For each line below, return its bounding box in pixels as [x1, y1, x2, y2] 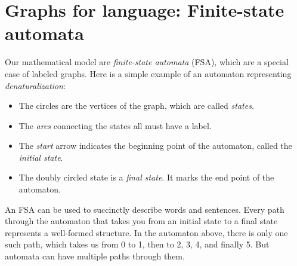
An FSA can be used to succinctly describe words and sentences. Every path [5, 203, 284, 215]
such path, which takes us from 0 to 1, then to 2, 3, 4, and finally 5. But [5, 238, 270, 250]
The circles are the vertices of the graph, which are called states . [18, 99, 254, 112]
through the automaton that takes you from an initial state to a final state [5, 215, 278, 227]
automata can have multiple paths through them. [5, 250, 185, 262]
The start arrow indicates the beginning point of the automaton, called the [18, 139, 292, 152]
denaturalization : [5, 79, 66, 91]
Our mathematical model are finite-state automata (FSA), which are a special [5, 56, 289, 68]
